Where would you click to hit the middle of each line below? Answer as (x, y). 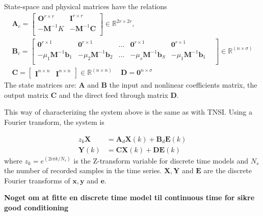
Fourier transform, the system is (54, 121)
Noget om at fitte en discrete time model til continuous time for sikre (129, 197)
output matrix (26, 94)
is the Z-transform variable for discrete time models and (161, 160)
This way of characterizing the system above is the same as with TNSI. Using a (128, 112)
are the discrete (228, 170)
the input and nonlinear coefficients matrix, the (183, 85)
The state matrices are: (40, 85)
